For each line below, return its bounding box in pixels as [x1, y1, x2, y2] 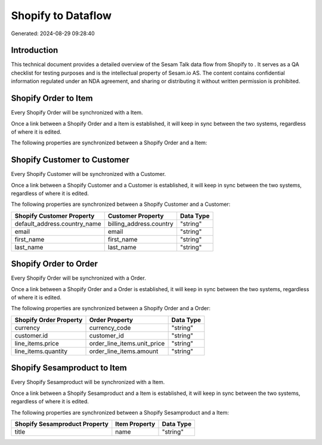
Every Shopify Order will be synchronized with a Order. [11, 274, 146, 282]
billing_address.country [107, 220, 174, 228]
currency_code [89, 323, 131, 332]
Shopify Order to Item [11, 93, 93, 104]
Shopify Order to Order [11, 259, 98, 269]
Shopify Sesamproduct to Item [11, 363, 128, 373]
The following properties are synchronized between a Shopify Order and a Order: [11, 305, 211, 312]
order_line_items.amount [89, 347, 159, 355]
